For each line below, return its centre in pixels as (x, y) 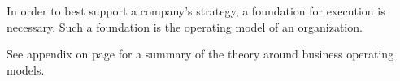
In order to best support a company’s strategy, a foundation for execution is (196, 11)
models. (26, 69)
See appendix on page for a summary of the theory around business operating (200, 54)
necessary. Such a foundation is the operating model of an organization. (185, 26)
